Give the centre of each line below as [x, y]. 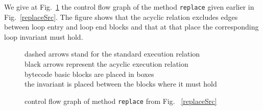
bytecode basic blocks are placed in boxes [89, 74]
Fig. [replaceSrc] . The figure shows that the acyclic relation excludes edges [121, 17]
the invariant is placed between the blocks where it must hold [121, 84]
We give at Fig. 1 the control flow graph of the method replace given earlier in [129, 7]
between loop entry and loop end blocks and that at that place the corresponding [131, 27]
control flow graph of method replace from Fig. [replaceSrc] [121, 101]
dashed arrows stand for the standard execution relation [112, 54]
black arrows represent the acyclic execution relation [106, 64]
